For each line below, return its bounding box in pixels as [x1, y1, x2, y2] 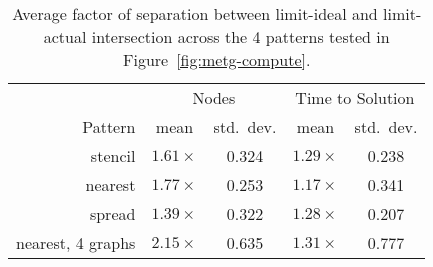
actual [43, 25, 87, 48]
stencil [90, 144, 136, 167]
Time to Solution [295, 86, 415, 109]
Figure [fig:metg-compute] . [122, 48, 311, 71]
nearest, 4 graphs [16, 231, 136, 254]
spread [89, 202, 136, 225]
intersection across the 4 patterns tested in [91, 25, 390, 48]
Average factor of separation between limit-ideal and [12, 2, 378, 25]
